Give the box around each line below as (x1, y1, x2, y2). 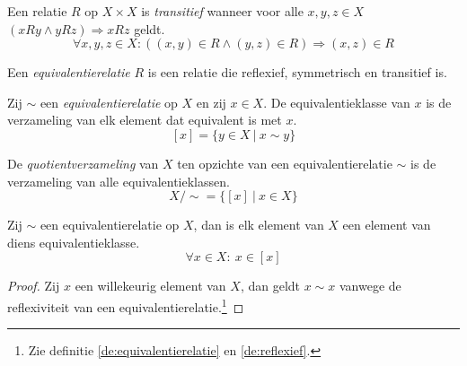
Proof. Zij (7, 276, 60, 295)
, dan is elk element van (193, 215, 324, 234)
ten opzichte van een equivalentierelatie (177, 153, 392, 172)
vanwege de (339, 276, 401, 295)
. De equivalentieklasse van (263, 92, 410, 111)
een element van (342, 215, 431, 234)
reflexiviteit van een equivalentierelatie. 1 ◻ (7, 294, 244, 316)
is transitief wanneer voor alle (141, 2, 304, 20)
